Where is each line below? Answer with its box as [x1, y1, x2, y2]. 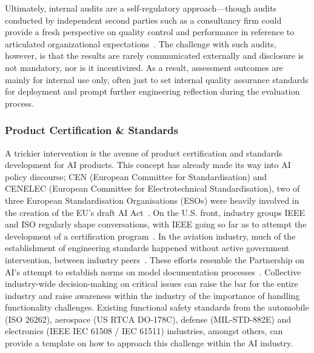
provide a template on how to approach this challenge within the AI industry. [5, 337, 293, 349]
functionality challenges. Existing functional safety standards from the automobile [5, 301, 309, 314]
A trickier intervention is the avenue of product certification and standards [5, 146, 282, 159]
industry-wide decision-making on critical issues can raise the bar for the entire [5, 277, 298, 290]
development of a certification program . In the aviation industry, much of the [5, 229, 296, 242]
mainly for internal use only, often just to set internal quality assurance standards [5, 73, 309, 86]
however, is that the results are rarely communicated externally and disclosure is [5, 49, 304, 62]
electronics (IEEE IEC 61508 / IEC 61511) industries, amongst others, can [5, 324, 283, 337]
